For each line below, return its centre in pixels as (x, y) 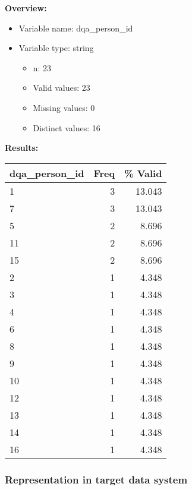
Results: (22, 148)
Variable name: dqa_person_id (76, 28)
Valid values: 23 (62, 88)
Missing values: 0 (64, 107)
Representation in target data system (96, 479)
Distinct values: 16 (67, 127)
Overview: (26, 8)
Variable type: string (56, 48)
